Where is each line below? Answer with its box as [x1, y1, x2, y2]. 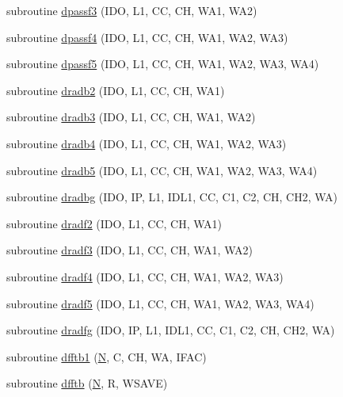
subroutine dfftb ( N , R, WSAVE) [6, 375, 168, 391]
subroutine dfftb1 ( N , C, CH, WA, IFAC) [6, 348, 207, 365]
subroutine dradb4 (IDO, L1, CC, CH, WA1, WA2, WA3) [6, 135, 287, 151]
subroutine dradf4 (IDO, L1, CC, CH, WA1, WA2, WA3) [6, 268, 284, 284]
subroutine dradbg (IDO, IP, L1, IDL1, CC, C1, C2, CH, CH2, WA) [6, 189, 338, 205]
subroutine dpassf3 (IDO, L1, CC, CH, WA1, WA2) [6, 2, 257, 18]
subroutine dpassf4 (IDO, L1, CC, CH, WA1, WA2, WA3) [6, 29, 288, 45]
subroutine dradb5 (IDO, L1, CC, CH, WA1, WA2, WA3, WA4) [6, 162, 318, 178]
